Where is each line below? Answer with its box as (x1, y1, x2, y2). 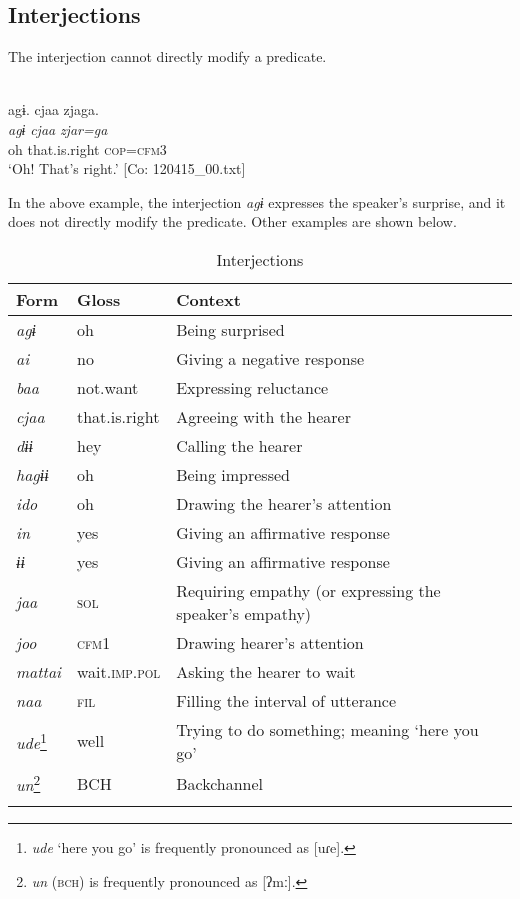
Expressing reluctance (176, 375, 329, 399)
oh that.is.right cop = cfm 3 (8, 138, 167, 159)
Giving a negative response (176, 346, 365, 370)
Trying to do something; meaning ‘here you (176, 717, 479, 741)
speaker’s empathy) (176, 601, 312, 625)
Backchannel (176, 771, 264, 795)
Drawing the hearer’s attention (176, 491, 392, 515)
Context (176, 287, 241, 311)
